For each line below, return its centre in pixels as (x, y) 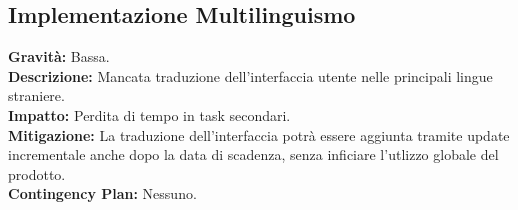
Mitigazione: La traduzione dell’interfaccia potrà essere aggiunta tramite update (259, 134)
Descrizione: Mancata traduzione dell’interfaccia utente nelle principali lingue (250, 75)
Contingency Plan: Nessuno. (102, 193)
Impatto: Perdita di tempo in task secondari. (149, 114)
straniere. (36, 95)
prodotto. (37, 173)
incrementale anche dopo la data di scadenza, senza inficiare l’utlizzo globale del (253, 154)
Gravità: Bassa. (59, 56)
